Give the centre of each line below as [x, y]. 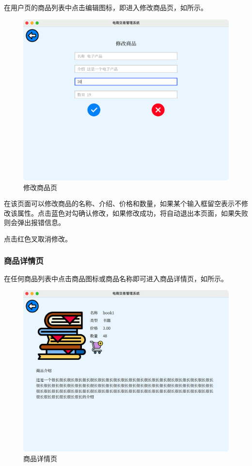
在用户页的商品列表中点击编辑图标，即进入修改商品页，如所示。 [106, 7]
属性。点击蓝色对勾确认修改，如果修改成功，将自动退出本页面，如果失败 [133, 213]
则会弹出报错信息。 [34, 222]
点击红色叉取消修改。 [38, 239]
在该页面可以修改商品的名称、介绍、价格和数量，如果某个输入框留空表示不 [123, 203]
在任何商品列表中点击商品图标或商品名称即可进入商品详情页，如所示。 [116, 278]
